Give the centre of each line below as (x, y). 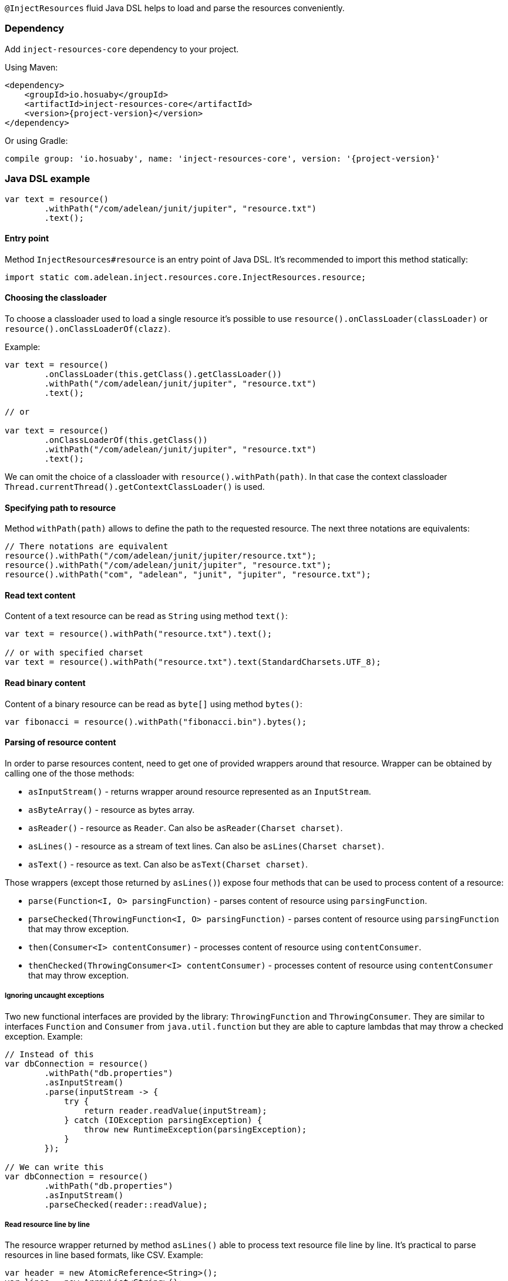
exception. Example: (44, 1036)
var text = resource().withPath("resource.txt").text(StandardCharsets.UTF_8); (193, 662)
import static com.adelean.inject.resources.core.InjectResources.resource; (186, 277)
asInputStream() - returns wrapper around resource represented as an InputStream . (200, 791)
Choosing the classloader (56, 298)
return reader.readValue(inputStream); (175, 1110)
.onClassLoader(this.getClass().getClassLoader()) (163, 374)
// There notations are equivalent (87, 547)
